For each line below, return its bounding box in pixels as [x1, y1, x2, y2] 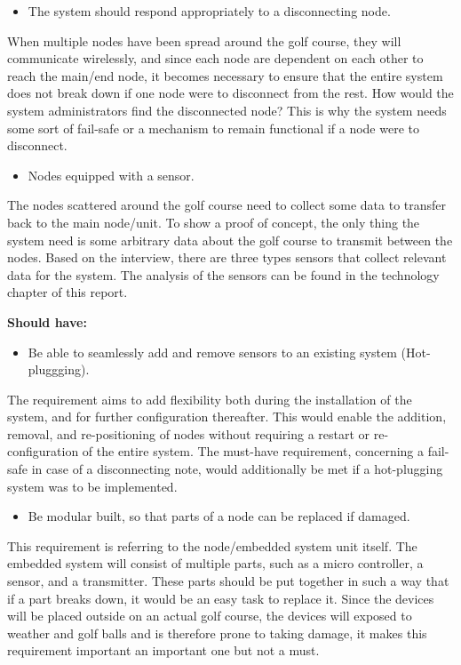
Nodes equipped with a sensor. [28, 165, 195, 184]
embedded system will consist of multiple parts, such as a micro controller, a [7, 554, 424, 573]
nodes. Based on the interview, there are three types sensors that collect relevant [7, 248, 447, 267]
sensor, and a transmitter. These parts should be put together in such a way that [7, 572, 449, 590]
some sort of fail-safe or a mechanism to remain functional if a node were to [7, 118, 419, 137]
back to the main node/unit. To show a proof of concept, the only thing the [7, 212, 420, 231]
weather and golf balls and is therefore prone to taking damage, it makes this [7, 623, 427, 642]
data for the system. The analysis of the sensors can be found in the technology [7, 265, 440, 284]
